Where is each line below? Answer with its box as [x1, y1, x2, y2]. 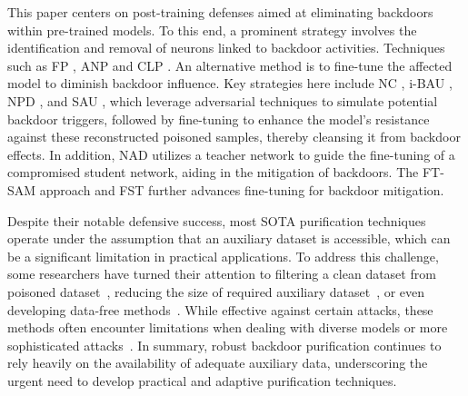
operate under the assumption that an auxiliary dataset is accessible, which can [7, 229, 451, 248]
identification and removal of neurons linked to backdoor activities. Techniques [7, 38, 445, 57]
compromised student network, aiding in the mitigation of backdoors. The [7, 163, 419, 182]
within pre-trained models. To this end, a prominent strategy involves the [7, 20, 417, 39]
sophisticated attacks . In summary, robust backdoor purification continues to [7, 335, 442, 354]
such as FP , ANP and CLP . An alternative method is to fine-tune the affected [7, 55, 453, 74]
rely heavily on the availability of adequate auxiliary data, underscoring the [7, 353, 428, 372]
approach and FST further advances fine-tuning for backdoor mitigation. [39, 180, 444, 199]
